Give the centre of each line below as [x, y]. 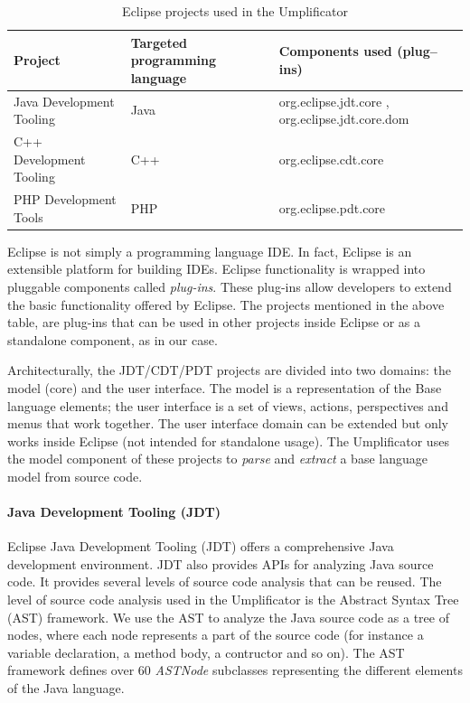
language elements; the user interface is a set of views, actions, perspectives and [228, 405]
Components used [335, 51]
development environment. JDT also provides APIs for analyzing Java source [221, 563]
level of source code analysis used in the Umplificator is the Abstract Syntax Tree [233, 600]
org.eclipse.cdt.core [331, 159]
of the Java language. [66, 688]
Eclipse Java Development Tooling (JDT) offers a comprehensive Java [201, 546]
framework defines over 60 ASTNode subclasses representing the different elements [235, 670]
